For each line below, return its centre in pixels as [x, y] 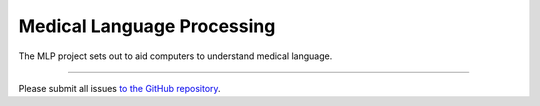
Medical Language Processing [147, 26]
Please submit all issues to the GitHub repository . [119, 88]
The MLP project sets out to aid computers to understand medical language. [175, 56]
